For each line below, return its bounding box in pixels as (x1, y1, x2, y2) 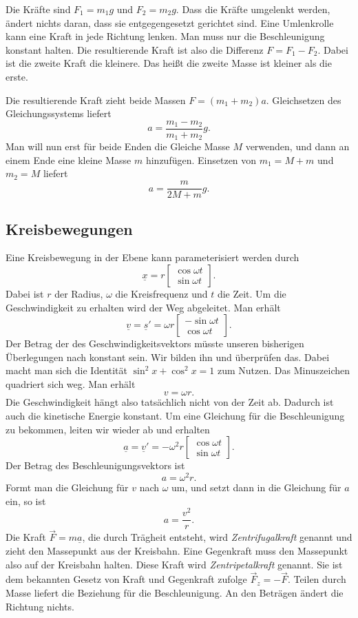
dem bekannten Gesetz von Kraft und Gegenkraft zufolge (6, 572, 247, 586)
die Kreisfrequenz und (115, 286, 208, 300)
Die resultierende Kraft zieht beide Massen (6, 92, 186, 107)
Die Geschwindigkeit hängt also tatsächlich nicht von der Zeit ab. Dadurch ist (6, 395, 334, 409)
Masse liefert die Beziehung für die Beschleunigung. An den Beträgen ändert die (6, 586, 344, 600)
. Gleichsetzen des (266, 92, 341, 107)
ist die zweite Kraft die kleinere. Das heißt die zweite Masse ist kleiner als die (6, 56, 332, 70)
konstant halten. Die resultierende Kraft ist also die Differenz (6, 42, 264, 56)
